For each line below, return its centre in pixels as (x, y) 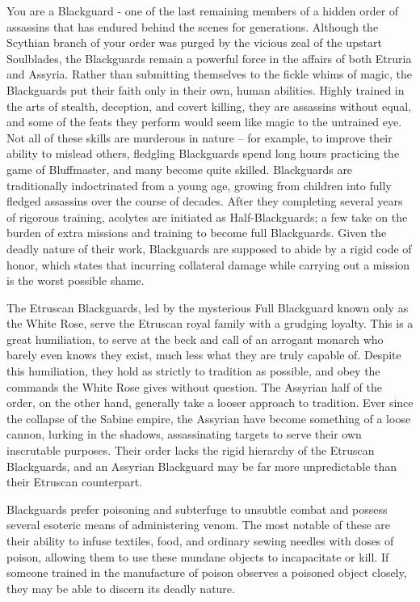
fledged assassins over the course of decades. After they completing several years (205, 201)
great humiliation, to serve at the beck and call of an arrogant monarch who (195, 339)
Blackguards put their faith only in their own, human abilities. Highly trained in (206, 89)
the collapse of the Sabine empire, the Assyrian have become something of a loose (209, 418)
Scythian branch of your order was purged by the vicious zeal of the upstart (194, 42)
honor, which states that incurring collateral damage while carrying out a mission (208, 264)
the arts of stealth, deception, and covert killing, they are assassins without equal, (209, 106)
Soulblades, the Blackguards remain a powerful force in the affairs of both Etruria (209, 58)
